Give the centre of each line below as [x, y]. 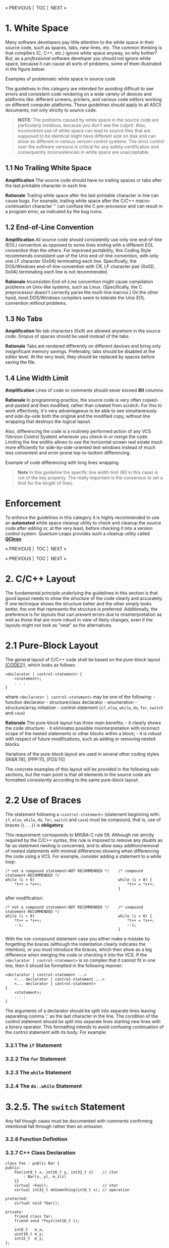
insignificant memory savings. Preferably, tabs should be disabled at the [80, 352]
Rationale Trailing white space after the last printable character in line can [82, 195]
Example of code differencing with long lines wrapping [62, 463]
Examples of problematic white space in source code [60, 79]
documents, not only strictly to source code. [51, 110]
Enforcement [33, 503]
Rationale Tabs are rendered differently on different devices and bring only [83, 346]
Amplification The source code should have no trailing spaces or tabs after [84, 180]
